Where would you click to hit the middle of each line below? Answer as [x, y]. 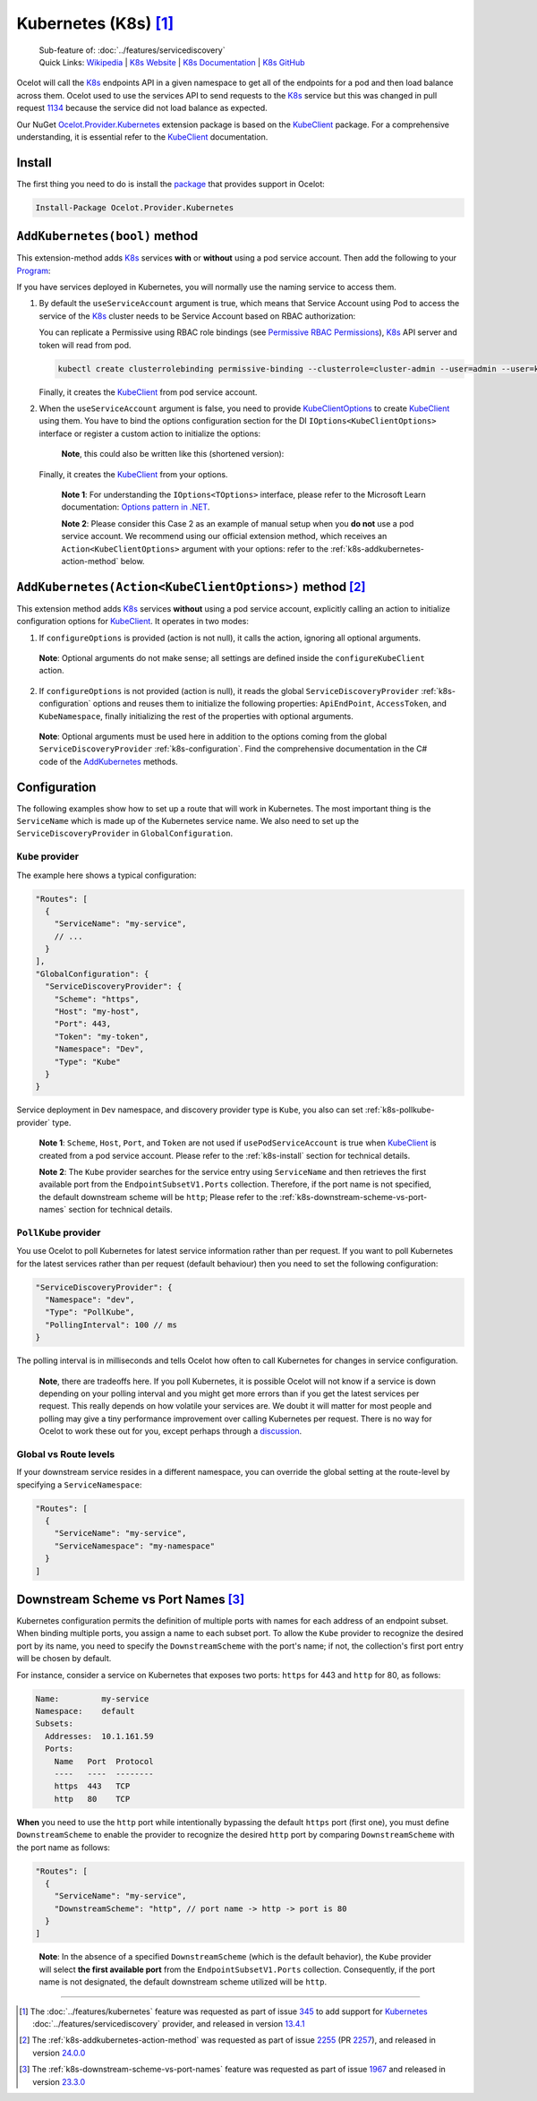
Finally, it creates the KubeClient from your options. [133, 474]
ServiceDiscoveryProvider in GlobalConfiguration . [125, 834]
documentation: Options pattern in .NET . [136, 507]
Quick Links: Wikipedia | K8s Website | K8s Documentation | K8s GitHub [172, 62]
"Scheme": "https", [97, 999]
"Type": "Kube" [87, 1062]
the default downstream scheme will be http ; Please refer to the [158, 1196]
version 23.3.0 [59, 2081]
